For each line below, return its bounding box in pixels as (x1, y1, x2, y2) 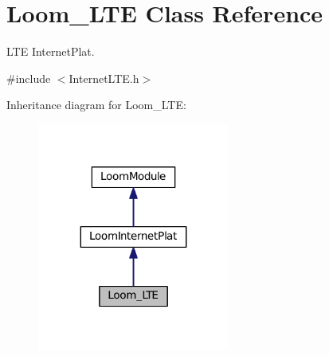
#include (6, 69, 51, 86)
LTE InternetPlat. (6, 43, 95, 60)
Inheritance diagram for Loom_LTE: (6, 96, 186, 113)
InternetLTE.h (69, 69, 139, 86)
